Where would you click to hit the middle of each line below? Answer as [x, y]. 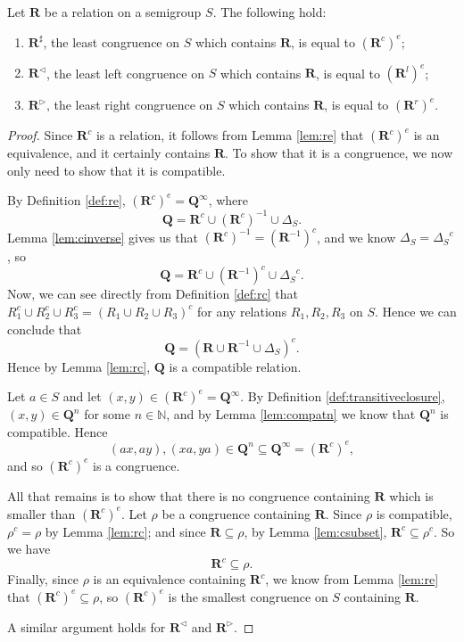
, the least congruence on [112, 41]
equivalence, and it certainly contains [109, 153]
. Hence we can [415, 311]
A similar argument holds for [87, 626]
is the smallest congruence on [248, 596]
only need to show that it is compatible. [116, 170]
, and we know [356, 237]
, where [228, 200]
